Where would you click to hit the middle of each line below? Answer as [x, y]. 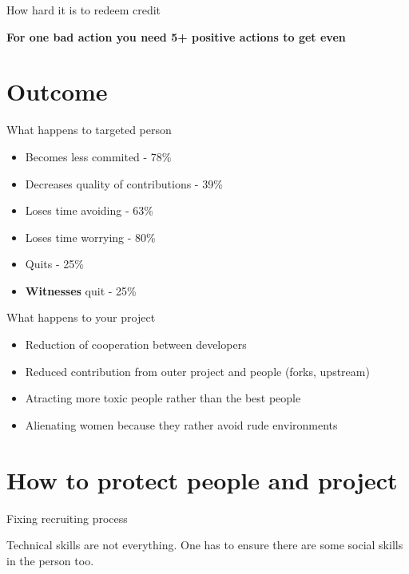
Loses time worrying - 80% [90, 237]
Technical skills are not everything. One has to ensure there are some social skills [205, 545]
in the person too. [50, 560]
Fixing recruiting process [67, 518]
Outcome [57, 91]
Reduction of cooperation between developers [136, 344]
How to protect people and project [202, 479]
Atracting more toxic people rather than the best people [163, 398]
